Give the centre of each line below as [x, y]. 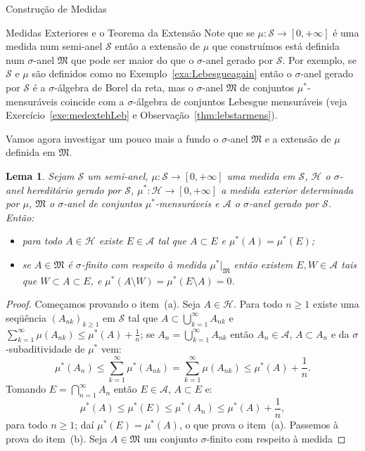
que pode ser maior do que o [133, 59]
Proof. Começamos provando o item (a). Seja [103, 304]
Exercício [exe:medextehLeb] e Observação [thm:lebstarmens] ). [142, 115]
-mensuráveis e [187, 203]
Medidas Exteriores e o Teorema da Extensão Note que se [130, 32]
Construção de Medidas [56, 8]
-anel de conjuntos [103, 203]
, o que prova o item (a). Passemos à [258, 425]
